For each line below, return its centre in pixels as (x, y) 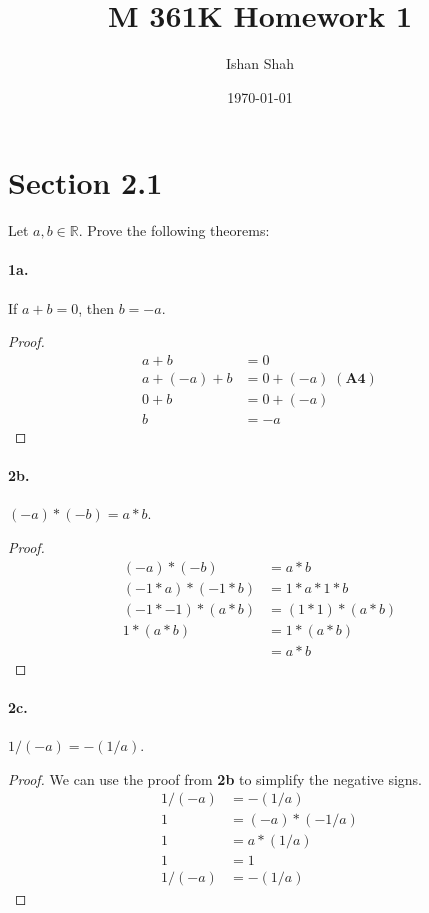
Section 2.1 (85, 182)
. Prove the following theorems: (174, 230)
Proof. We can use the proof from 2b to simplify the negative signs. (215, 778)
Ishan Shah (260, 63)
